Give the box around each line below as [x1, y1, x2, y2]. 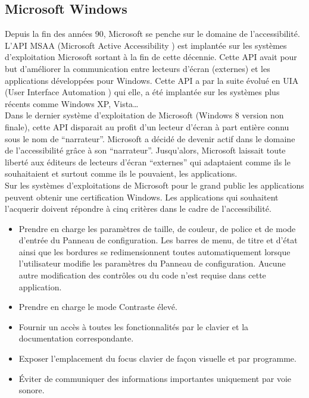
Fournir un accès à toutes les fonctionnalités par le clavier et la [18, 320, 249, 333]
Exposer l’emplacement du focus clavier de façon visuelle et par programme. [18, 352, 296, 365]
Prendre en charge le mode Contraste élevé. [18, 300, 177, 313]
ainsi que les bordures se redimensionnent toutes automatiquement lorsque [18, 245, 291, 258]
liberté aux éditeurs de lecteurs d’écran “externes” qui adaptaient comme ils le [5, 155, 291, 168]
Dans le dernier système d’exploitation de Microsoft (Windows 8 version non [5, 109, 284, 121]
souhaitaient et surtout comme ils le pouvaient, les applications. [5, 167, 238, 180]
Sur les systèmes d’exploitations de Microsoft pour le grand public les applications [5, 178, 304, 191]
